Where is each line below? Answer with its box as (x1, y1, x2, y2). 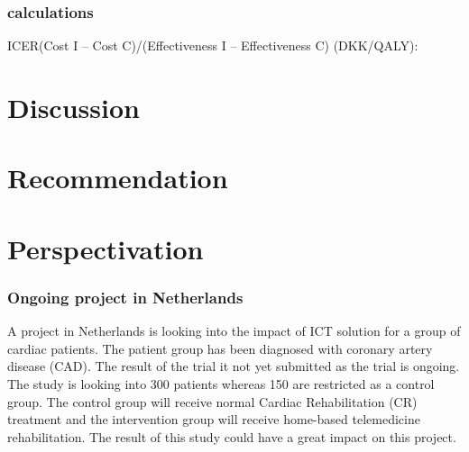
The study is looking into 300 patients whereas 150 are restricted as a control (7, 374, 435, 393)
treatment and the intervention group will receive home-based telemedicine (7, 410, 420, 429)
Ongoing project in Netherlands (7, 285, 244, 308)
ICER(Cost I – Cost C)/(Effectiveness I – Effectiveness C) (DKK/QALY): (7, 36, 418, 55)
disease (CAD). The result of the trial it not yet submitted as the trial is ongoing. (7, 357, 460, 375)
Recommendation (7, 159, 228, 196)
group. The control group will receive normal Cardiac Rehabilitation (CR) (7, 392, 418, 411)
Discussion (7, 89, 140, 125)
